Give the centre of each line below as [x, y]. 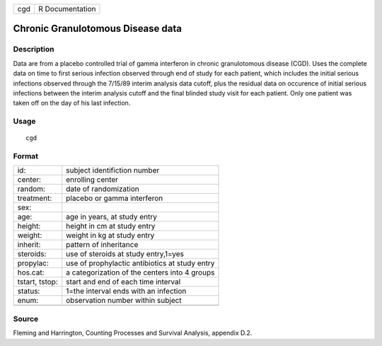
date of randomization [103, 189]
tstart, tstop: [37, 282]
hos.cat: [31, 272]
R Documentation [67, 9]
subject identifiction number [113, 171]
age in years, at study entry [111, 217]
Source [26, 318]
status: [29, 292]
